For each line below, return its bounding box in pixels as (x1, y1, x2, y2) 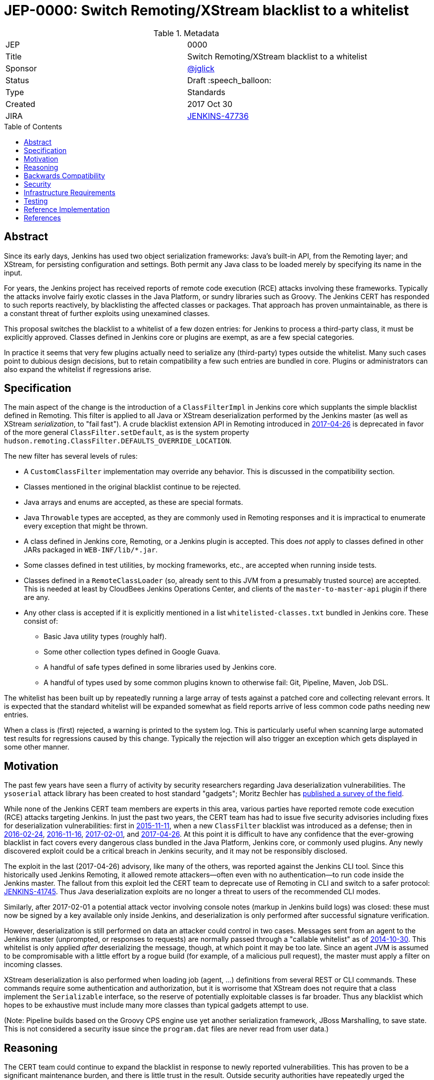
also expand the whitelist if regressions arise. (4, 365, 152, 374)
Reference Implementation (24, 205, 110, 214)
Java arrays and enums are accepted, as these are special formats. (24, 498, 243, 507)
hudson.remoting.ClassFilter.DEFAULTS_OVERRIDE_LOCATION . (4, 436, 232, 445)
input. (4, 268, 23, 277)
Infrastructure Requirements (24, 188, 115, 197)
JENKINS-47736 (187, 110, 249, 121)
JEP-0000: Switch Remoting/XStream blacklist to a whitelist (4, 2, 409, 19)
